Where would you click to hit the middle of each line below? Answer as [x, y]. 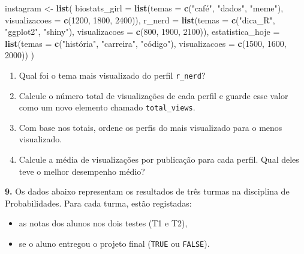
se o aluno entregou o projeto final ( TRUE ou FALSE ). [114, 243]
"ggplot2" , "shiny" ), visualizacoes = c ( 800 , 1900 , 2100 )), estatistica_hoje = [142, 32]
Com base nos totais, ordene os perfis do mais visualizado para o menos [151, 127]
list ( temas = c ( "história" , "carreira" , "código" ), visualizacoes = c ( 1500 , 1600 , [146, 43]
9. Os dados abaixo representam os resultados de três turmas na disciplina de [147, 191]
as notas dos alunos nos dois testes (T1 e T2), [103, 223]
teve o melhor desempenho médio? [82, 171]
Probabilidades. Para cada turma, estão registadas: [98, 203]
